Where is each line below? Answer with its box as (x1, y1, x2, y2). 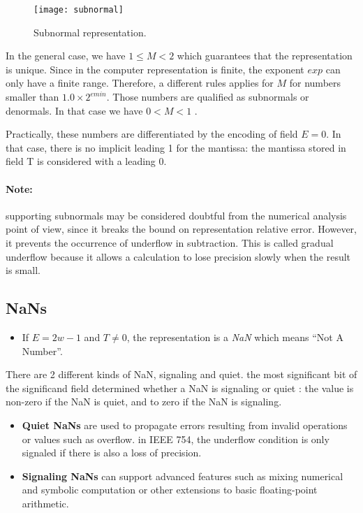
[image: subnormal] (34, 5, 124, 15)
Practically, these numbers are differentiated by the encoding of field (6, 127, 298, 141)
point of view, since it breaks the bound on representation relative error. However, (6, 222, 357, 236)
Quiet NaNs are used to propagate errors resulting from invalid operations (22, 417, 348, 432)
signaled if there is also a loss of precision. (22, 445, 202, 460)
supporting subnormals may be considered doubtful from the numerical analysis (6, 208, 347, 222)
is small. (6, 263, 40, 277)
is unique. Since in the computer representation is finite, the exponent (6, 62, 304, 76)
